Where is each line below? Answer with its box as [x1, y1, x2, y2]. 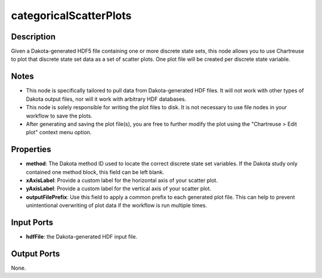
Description [11, 32, 56, 42]
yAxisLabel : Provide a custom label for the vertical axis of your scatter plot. [26, 185, 212, 192]
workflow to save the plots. [26, 112, 92, 119]
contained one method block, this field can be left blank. [26, 168, 165, 175]
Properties [11, 144, 51, 155]
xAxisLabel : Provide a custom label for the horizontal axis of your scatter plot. [26, 177, 218, 184]
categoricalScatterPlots [11, 9, 132, 22]
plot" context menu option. [26, 129, 92, 136]
